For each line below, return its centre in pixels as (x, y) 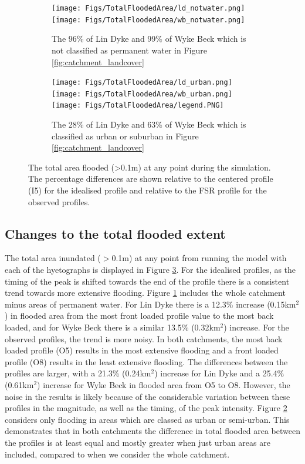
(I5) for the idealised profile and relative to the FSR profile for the (148, 190)
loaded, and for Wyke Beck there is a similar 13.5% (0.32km (113, 327)
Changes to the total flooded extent (115, 233)
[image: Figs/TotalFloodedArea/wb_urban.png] (142, 94)
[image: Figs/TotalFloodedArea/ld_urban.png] (142, 83)
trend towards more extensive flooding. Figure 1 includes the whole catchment (145, 293)
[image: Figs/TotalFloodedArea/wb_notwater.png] (148, 20)
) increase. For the (256, 327)
